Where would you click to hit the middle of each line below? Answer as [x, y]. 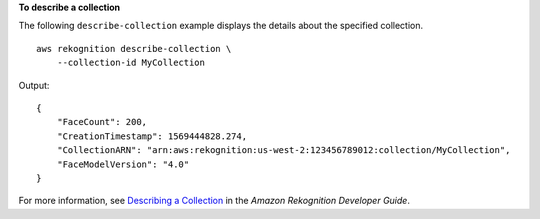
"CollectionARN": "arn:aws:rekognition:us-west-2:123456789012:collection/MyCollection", [283, 150]
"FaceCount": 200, [102, 122]
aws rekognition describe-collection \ [134, 48]
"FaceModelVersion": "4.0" [123, 164]
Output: [34, 85]
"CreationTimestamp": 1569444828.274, [152, 136]
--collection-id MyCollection [130, 63]
